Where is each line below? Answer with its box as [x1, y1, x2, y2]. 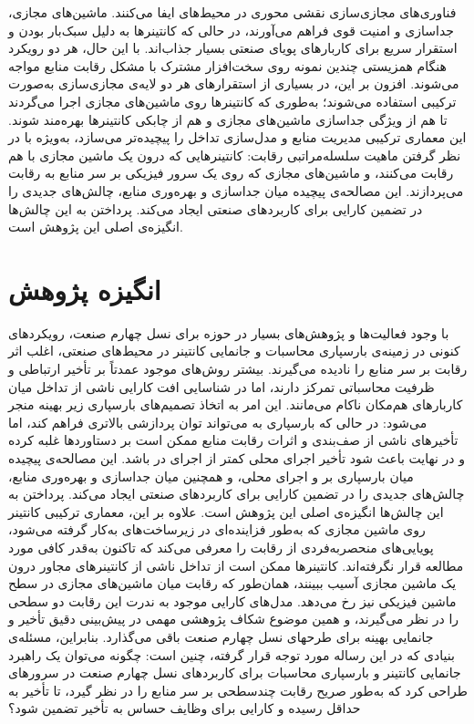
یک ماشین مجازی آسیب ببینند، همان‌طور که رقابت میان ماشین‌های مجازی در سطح [8, 574, 457, 593]
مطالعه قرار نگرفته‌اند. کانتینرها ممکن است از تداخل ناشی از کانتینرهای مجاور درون [8, 555, 464, 574]
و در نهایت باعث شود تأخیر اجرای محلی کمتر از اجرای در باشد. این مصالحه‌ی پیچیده [8, 449, 465, 467]
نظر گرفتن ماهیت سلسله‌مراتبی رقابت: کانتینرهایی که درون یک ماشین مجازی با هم [8, 145, 461, 164]
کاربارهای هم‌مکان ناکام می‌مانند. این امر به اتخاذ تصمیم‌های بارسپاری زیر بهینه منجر [8, 395, 463, 414]
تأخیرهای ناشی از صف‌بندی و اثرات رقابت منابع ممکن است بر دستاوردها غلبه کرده [8, 430, 459, 450]
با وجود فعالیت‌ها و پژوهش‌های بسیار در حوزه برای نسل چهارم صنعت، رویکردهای [8, 323, 449, 342]
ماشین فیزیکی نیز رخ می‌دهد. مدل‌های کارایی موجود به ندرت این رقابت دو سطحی [8, 591, 457, 610]
